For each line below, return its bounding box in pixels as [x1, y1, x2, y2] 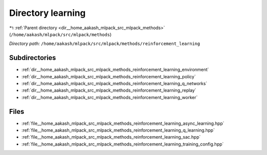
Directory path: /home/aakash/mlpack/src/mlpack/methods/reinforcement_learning [9, 41, 200, 47]
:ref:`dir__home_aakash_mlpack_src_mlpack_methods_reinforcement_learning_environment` [21, 67, 209, 73]
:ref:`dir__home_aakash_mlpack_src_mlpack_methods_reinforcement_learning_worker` [21, 94, 198, 100]
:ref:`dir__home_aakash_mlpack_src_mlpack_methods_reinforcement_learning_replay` [21, 87, 196, 94]
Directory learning [9, 7, 86, 18]
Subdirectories [9, 53, 56, 62]
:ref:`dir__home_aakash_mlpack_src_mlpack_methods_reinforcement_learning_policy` [21, 73, 196, 79]
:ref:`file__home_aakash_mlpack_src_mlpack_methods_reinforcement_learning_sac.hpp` [21, 134, 201, 140]
